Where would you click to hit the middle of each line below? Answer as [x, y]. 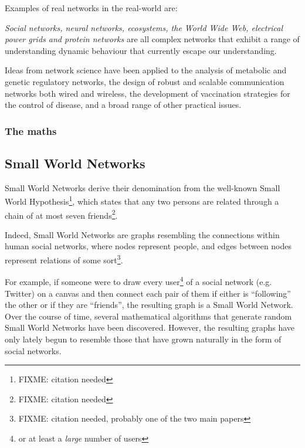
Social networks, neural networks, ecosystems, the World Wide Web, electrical [144, 27]
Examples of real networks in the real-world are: [91, 8]
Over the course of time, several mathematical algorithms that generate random [148, 316]
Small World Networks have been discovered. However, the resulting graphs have [150, 327]
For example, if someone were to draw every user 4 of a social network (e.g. [138, 281]
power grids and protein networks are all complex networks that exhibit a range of [152, 39]
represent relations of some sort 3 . [64, 259]
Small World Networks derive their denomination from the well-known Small [143, 187]
